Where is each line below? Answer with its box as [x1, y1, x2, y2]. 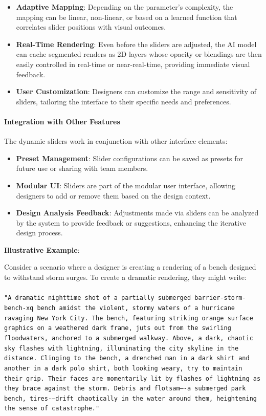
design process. [16, 227, 63, 238]
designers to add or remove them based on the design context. [16, 190, 211, 201]
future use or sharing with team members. [16, 163, 148, 173]
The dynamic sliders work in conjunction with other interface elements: [4, 136, 228, 146]
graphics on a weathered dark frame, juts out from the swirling [4, 324, 231, 332]
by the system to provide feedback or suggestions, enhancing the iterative [16, 217, 247, 228]
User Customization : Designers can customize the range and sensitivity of [16, 86, 256, 97]
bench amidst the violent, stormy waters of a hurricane [37, 304, 235, 312]
